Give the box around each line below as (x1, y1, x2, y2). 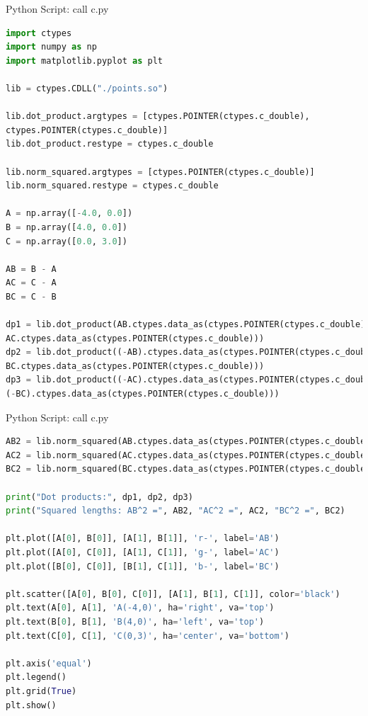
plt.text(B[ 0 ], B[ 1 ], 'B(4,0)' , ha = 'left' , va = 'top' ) (6, 616, 265, 627)
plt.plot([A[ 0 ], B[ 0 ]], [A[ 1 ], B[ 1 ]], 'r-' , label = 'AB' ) (6, 533, 280, 544)
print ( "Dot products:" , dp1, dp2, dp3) (6, 491, 193, 502)
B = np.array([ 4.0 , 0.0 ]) (6, 222, 127, 232)
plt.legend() (6, 672, 67, 683)
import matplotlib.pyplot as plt (6, 55, 163, 66)
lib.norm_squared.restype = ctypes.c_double (6, 181, 219, 191)
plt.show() (6, 700, 57, 710)
